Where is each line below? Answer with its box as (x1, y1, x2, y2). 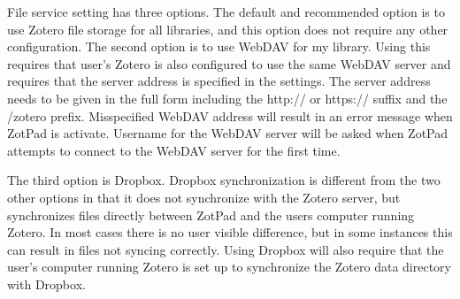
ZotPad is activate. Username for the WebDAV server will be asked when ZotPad (7, 124, 448, 142)
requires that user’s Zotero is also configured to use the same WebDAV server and (7, 54, 451, 73)
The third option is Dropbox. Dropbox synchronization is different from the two (7, 171, 441, 189)
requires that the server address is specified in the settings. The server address (7, 72, 431, 90)
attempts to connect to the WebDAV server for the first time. (7, 141, 341, 159)
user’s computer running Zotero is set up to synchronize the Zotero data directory (7, 257, 451, 276)
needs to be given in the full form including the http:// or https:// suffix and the (7, 88, 448, 107)
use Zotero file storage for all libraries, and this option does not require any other (7, 19, 448, 38)
